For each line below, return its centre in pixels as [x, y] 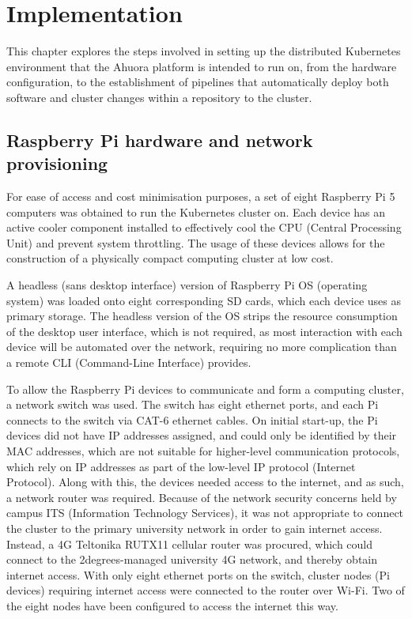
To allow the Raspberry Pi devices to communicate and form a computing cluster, [205, 389]
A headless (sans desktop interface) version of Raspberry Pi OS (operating [187, 285]
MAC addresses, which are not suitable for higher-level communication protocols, [203, 451]
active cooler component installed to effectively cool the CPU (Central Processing [204, 227]
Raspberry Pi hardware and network [160, 140]
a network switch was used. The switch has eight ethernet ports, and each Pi [193, 404]
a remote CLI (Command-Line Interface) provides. [129, 362]
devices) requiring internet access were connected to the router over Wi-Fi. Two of [206, 590]
